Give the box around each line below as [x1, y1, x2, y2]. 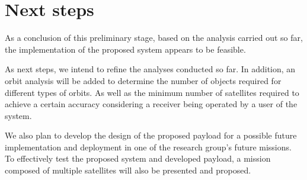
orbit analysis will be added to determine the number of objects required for [5, 74, 282, 86]
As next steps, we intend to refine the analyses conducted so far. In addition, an [5, 63, 296, 75]
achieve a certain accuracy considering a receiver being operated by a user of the [5, 98, 298, 110]
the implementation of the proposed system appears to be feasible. [5, 43, 246, 55]
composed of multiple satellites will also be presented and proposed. [5, 164, 251, 176]
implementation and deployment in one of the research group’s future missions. [5, 140, 292, 153]
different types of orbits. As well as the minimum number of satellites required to [5, 86, 299, 98]
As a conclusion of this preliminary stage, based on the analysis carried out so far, [5, 31, 303, 44]
